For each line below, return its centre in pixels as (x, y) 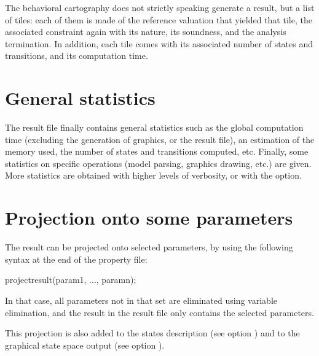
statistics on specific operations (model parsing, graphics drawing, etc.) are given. (158, 163)
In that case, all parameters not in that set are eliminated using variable (141, 300)
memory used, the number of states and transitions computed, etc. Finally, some (157, 151)
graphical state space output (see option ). (85, 345)
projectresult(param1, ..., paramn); (71, 280)
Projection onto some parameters (149, 218)
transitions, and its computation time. (77, 56)
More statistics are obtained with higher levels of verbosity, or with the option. (153, 175)
